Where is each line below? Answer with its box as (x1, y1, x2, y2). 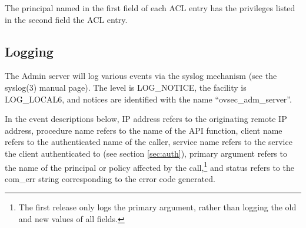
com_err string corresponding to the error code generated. (5, 172, 215, 184)
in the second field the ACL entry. (5, 13, 128, 25)
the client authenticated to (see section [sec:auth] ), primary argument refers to (5, 147, 287, 159)
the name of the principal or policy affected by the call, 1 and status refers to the (5, 159, 294, 173)
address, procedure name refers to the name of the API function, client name (5, 124, 282, 136)
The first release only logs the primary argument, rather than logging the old (18, 201, 297, 213)
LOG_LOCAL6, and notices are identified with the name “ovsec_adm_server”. (5, 92, 292, 105)
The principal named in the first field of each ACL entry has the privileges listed (5, 2, 295, 14)
